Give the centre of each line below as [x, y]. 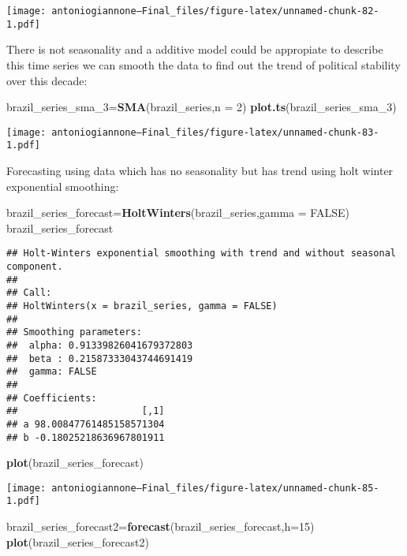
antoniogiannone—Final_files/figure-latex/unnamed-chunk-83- [215, 132]
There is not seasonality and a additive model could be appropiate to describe [195, 49]
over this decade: [47, 80]
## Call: [29, 293]
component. [35, 267]
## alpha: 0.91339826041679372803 [100, 345]
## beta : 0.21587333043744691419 [100, 358]
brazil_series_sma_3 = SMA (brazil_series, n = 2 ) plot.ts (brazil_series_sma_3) [202, 107]
